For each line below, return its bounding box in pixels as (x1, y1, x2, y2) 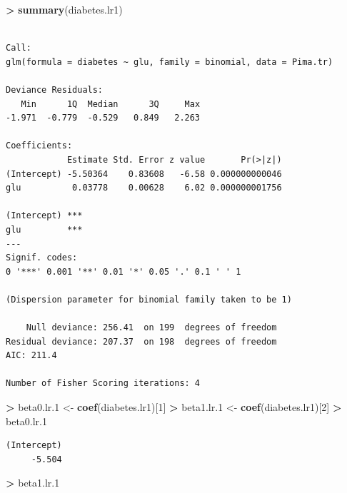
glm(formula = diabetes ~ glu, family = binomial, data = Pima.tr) (6, 56, 333, 67)
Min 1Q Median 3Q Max (21, 98, 201, 109)
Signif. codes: (6, 253, 78, 263)
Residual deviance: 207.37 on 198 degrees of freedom (6, 336, 277, 347)
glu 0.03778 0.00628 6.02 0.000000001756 (6, 183, 282, 193)
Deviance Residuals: (6, 84, 104, 95)
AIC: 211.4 (6, 350, 57, 361)
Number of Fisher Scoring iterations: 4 (6, 378, 201, 389)
